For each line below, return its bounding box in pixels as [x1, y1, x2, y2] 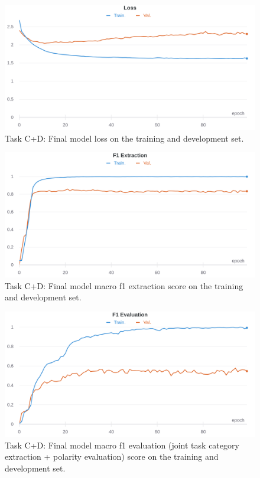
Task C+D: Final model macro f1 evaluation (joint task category [5, 438, 239, 451]
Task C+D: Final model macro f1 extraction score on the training [5, 279, 243, 292]
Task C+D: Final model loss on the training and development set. [5, 132, 244, 144]
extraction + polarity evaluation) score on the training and [5, 450, 219, 463]
